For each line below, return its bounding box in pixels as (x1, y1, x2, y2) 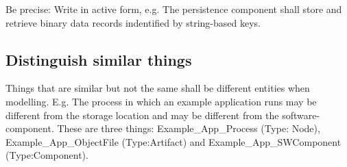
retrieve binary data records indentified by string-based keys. (5, 15, 261, 29)
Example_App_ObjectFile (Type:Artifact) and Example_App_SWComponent (5, 134, 342, 149)
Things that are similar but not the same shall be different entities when (5, 81, 310, 95)
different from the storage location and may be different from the (5, 107, 279, 122)
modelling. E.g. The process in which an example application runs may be (5, 94, 317, 108)
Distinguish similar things (5, 49, 192, 70)
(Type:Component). (5, 148, 88, 162)
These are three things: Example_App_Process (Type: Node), (57, 121, 320, 136)
